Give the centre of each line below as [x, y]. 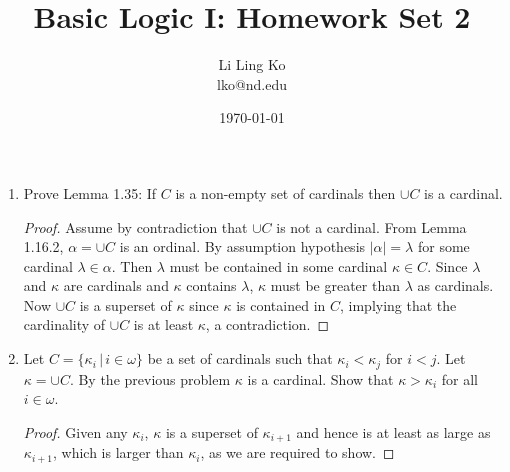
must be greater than [335, 285]
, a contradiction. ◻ [267, 324]
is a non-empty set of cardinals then [285, 192]
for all [459, 378]
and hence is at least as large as [393, 431]
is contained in [281, 304]
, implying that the [398, 304]
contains [211, 285]
